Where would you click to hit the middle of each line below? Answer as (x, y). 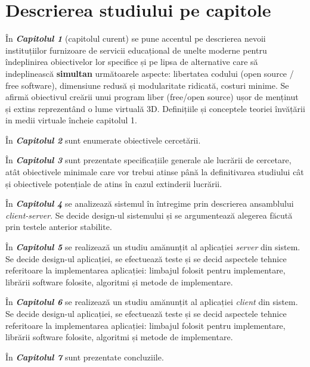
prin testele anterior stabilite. (59, 227)
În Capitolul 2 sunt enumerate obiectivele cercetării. (103, 140)
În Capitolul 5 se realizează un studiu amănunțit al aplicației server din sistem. (153, 247)
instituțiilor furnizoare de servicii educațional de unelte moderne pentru (136, 50)
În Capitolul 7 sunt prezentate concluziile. (85, 357)
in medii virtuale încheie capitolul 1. (71, 120)
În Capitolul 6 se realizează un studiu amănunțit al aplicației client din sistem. (152, 302)
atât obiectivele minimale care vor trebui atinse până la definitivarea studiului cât (155, 172)
